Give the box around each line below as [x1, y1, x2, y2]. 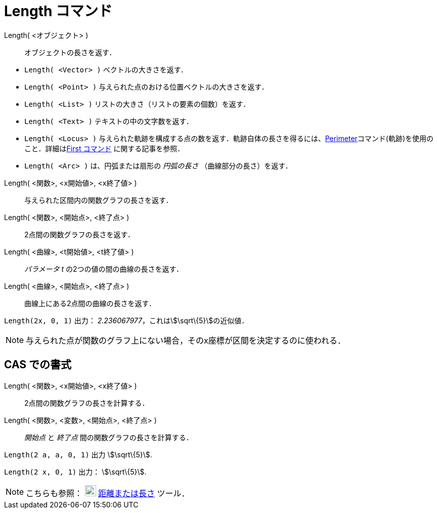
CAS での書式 [4, 358, 72, 371]
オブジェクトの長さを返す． [24, 48, 116, 57]
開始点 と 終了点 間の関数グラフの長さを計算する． [24, 433, 193, 442]
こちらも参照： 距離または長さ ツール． [26, 488, 190, 498]
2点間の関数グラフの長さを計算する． [24, 398, 149, 407]
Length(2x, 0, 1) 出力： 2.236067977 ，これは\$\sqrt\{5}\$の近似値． [4, 316, 249, 325]
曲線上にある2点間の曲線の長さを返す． [24, 298, 156, 308]
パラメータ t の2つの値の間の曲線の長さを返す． [24, 264, 184, 273]
